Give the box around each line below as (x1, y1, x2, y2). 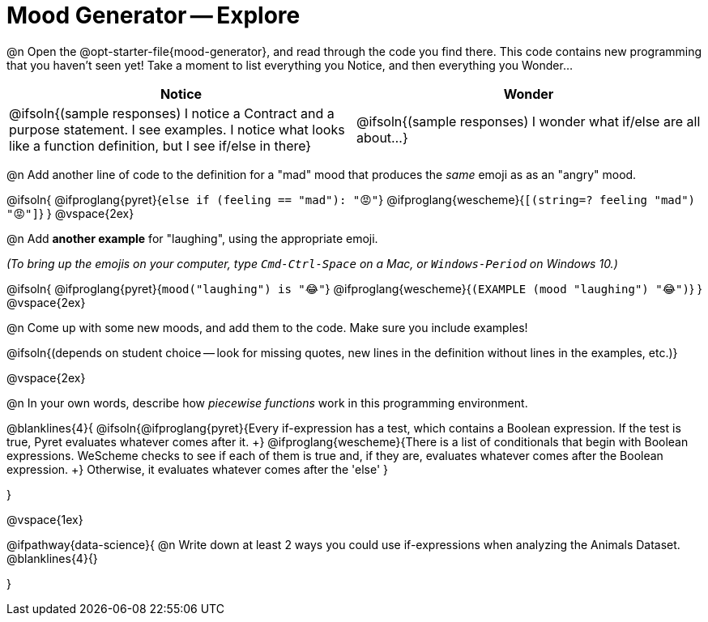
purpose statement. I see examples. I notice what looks (9, 121, 345, 138)
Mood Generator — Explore (6, 2, 301, 29)
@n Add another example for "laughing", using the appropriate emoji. (6, 231, 378, 245)
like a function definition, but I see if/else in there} (9, 137, 312, 154)
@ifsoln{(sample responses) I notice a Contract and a (9, 104, 335, 121)
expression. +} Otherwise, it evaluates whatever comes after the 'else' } (6, 462, 389, 476)
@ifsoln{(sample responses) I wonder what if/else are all (356, 113, 701, 130)
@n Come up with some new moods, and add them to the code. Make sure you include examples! (6, 320, 528, 334)
